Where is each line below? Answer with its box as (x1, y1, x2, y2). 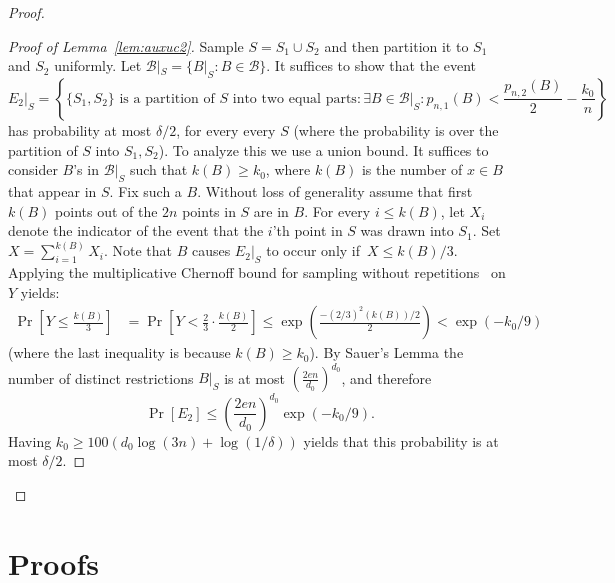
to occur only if (266, 240, 361, 261)
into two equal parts (232, 91, 357, 106)
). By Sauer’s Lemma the (309, 342, 464, 363)
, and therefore (341, 367, 432, 388)
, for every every (176, 119, 276, 140)
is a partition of (119, 91, 215, 106)
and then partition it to (324, 35, 469, 56)
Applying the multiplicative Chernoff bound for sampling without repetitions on (8, 261, 506, 282)
